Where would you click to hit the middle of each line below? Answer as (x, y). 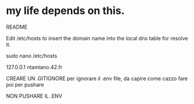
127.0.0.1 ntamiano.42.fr (34, 67)
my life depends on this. (66, 11)
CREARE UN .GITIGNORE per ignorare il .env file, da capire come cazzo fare (97, 78)
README (17, 27)
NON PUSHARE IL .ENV (34, 96)
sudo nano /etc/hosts (31, 56)
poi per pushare (25, 84)
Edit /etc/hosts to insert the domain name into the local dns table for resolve (97, 38)
